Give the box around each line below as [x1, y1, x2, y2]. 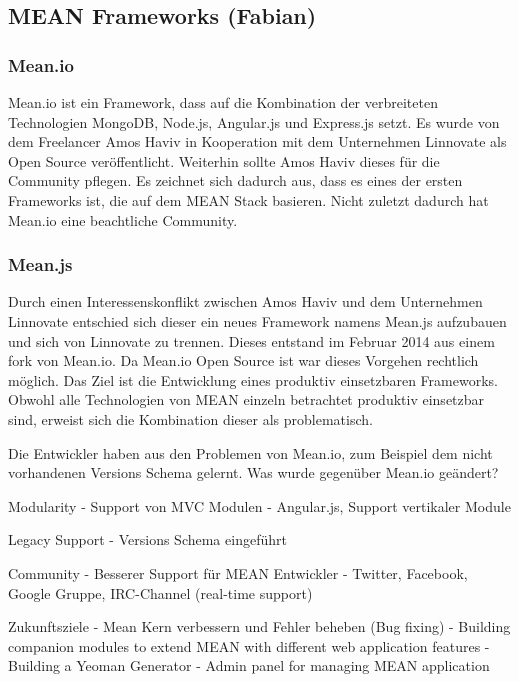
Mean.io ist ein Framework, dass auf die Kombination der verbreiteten [8, 92, 438, 112]
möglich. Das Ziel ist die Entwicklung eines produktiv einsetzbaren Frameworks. [8, 369, 498, 390]
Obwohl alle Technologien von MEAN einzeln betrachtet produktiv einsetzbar [8, 389, 485, 410]
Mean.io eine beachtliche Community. [8, 209, 238, 230]
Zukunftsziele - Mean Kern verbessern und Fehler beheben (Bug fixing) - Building [8, 616, 511, 637]
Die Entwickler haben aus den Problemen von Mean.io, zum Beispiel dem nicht [8, 442, 493, 463]
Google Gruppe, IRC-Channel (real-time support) [8, 582, 313, 603]
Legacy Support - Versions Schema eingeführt [8, 529, 287, 550]
